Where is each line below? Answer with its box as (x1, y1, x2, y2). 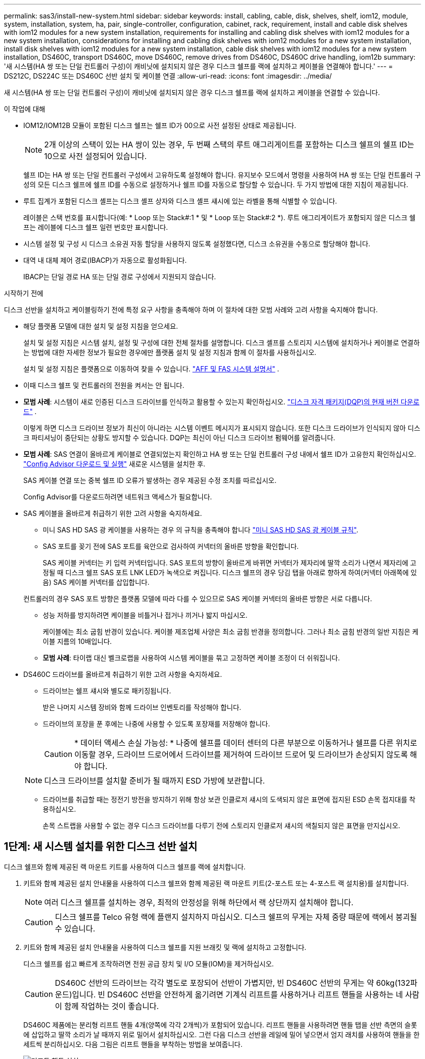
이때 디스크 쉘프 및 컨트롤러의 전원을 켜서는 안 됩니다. (23, 381, 184, 389)
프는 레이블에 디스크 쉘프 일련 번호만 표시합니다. (23, 223, 168, 231)
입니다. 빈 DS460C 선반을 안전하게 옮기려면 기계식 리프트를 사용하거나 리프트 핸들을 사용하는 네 (72, 989, 403, 999)
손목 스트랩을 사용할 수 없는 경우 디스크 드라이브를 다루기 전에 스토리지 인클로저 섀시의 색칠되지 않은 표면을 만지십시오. (43, 821, 400, 830)
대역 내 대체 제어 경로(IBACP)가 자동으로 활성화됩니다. (23, 256, 187, 264)
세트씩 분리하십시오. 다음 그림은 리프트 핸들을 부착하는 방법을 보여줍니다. (23, 1040, 243, 1048)
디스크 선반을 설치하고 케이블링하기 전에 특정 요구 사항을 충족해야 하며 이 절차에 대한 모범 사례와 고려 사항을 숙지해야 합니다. (4, 305, 378, 314)
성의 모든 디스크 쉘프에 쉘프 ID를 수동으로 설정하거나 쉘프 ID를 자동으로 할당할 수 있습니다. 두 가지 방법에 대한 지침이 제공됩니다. (23, 180, 409, 189)
